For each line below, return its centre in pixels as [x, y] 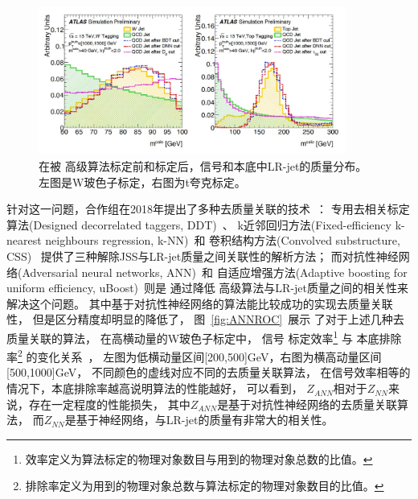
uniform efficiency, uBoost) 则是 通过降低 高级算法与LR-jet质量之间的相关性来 [208, 288]
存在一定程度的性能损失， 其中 [109, 404]
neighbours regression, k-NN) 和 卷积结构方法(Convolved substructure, [223, 240]
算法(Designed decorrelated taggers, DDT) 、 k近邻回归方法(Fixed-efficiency [199, 224]
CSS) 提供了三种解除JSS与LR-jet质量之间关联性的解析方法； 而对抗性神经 [203, 256]
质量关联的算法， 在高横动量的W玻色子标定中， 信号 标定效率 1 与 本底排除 [204, 336]
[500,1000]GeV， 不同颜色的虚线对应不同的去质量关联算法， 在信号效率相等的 [209, 372]
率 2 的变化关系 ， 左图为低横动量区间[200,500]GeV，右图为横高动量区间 [194, 355]
